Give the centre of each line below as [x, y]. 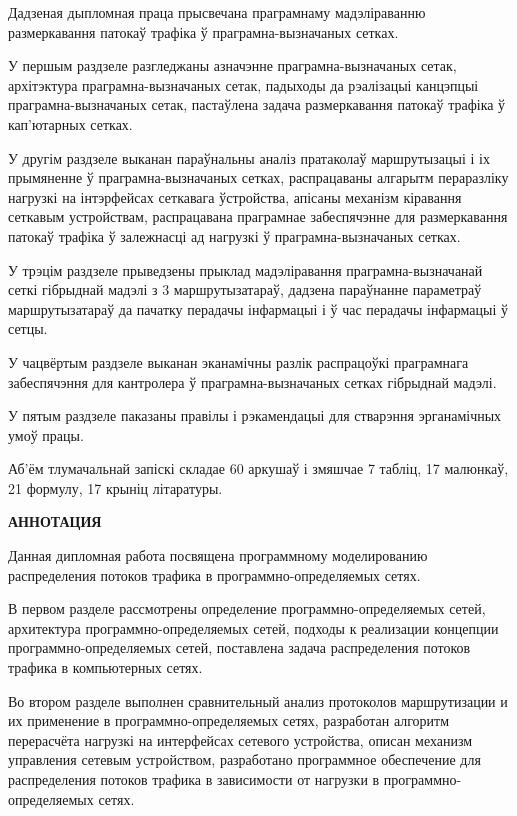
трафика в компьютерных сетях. [105, 667]
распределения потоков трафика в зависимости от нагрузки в [194, 779]
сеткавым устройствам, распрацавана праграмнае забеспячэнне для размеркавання [258, 216]
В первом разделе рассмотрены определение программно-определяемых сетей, [247, 608]
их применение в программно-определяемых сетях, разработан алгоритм [229, 720]
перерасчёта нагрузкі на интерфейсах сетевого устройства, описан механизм [240, 739]
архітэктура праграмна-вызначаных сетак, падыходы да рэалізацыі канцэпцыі [243, 84]
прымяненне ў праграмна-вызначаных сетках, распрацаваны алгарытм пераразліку [258, 177]
